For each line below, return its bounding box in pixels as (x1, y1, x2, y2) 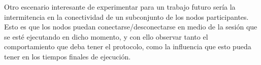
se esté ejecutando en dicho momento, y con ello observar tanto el (4, 31, 208, 42)
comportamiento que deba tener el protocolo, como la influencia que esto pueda (4, 41, 251, 52)
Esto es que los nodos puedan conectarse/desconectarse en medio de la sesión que (4, 21, 257, 32)
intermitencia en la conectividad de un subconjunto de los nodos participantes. (4, 11, 249, 22)
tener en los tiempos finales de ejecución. (4, 51, 131, 61)
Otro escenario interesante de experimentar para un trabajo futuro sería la (4, 2, 236, 12)
